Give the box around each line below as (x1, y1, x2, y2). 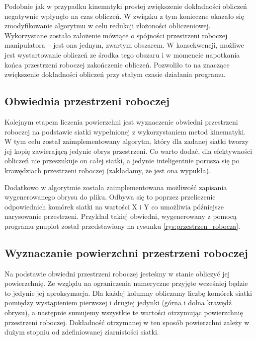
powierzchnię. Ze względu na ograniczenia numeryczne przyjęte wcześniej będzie (4, 278, 248, 288)
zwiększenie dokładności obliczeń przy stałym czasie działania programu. (4, 69, 226, 79)
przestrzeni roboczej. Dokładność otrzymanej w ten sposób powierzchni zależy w (4, 317, 250, 327)
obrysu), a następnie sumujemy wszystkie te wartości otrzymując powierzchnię (4, 307, 243, 318)
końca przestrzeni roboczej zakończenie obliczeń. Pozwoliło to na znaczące (4, 59, 230, 69)
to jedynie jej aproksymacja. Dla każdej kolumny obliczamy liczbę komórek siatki (4, 287, 252, 298)
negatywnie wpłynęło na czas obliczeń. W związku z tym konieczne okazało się (4, 10, 244, 21)
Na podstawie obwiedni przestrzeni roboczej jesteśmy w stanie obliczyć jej (4, 268, 230, 278)
